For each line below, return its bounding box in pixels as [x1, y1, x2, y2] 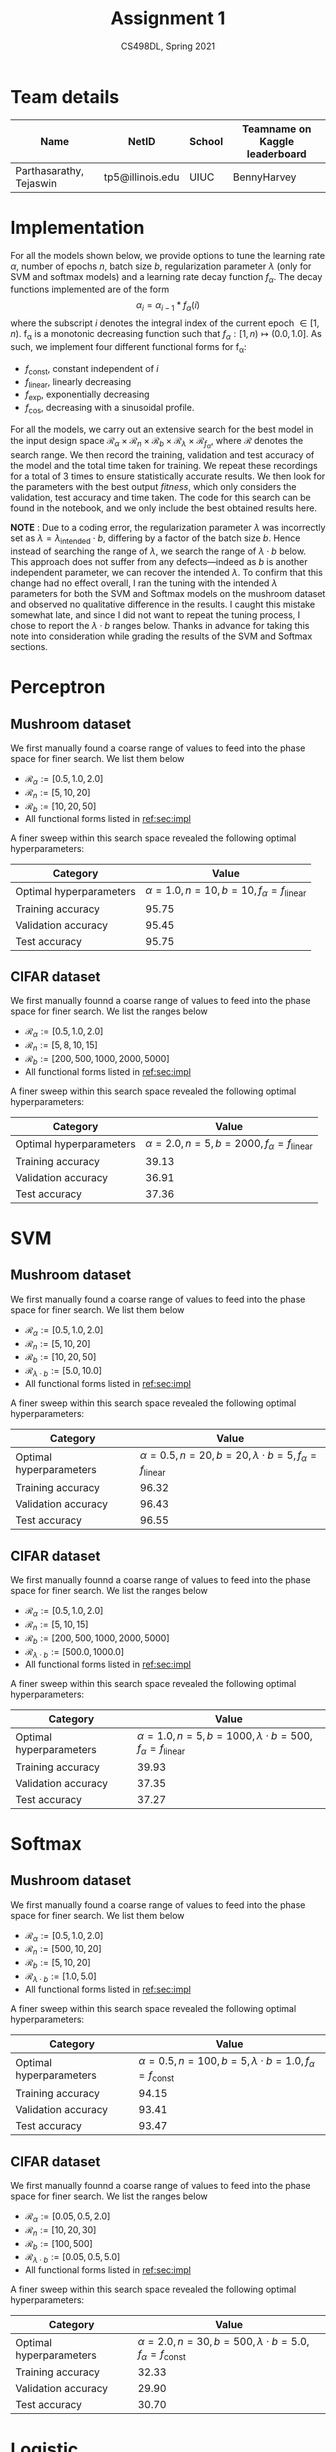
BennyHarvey [232, 170, 297, 184]
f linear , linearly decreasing [24, 375, 132, 390]
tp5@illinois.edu [103, 170, 180, 184]
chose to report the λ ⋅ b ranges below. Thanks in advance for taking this [10, 619, 310, 631]
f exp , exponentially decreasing [24, 388, 150, 403]
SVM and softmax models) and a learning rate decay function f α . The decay [10, 270, 323, 285]
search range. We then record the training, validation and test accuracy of [10, 449, 315, 461]
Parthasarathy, [15, 163, 85, 177]
